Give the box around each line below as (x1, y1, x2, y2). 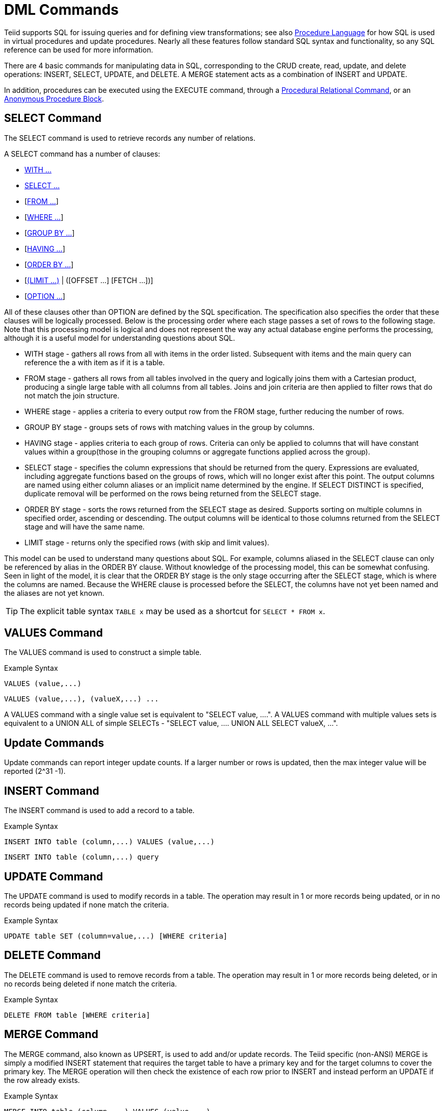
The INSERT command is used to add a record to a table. (4, 806, 195, 815)
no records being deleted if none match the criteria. (4, 979, 177, 988)
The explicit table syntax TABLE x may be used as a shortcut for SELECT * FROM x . (20, 605, 325, 616)
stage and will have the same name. (24, 522, 145, 531)
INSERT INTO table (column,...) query (4, 853, 159, 862)
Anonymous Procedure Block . (4, 94, 104, 103)
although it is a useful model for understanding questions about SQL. (4, 333, 236, 342)
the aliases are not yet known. (4, 588, 105, 597)
